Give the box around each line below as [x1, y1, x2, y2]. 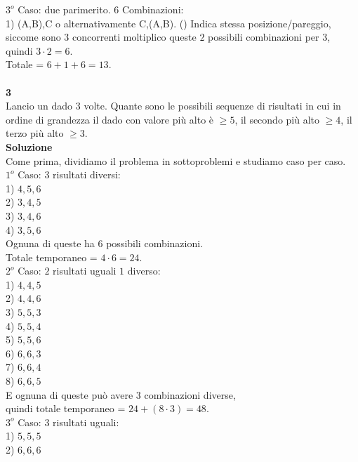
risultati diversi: [53, 167, 121, 182]
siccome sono [6, 29, 61, 44]
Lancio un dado [6, 98, 73, 113]
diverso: [127, 263, 161, 278]
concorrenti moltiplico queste [72, 29, 197, 44]
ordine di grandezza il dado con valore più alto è [6, 112, 214, 126]
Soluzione [6, 139, 53, 154]
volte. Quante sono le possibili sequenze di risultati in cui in [84, 98, 341, 113]
